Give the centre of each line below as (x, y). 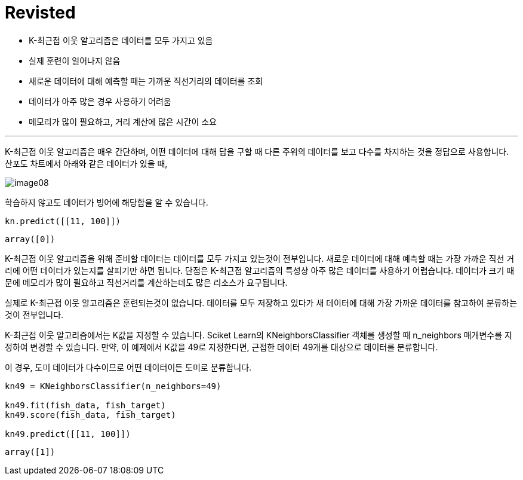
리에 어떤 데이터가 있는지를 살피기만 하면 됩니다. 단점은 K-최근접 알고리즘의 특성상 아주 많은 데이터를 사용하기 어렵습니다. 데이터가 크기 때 (260, 270)
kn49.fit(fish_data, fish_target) (85, 405)
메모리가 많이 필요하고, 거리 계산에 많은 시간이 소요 (123, 121)
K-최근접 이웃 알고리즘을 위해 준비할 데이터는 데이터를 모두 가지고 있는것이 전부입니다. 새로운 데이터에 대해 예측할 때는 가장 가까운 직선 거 (260, 258)
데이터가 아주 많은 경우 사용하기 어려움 (100, 101)
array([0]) (30, 239)
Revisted (40, 13)
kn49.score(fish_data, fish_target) (90, 415)
